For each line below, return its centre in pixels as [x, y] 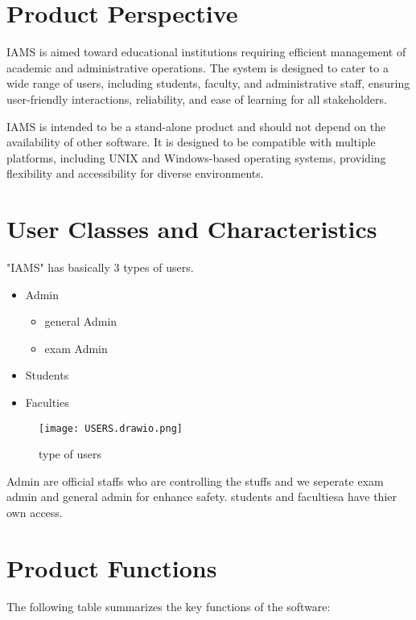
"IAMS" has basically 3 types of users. [100, 267]
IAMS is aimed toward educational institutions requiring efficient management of [206, 52]
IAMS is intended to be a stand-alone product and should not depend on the [196, 126]
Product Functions [112, 567]
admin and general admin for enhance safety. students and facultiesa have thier [202, 497]
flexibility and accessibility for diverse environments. [135, 173]
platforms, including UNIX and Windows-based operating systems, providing [196, 157]
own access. [35, 512]
